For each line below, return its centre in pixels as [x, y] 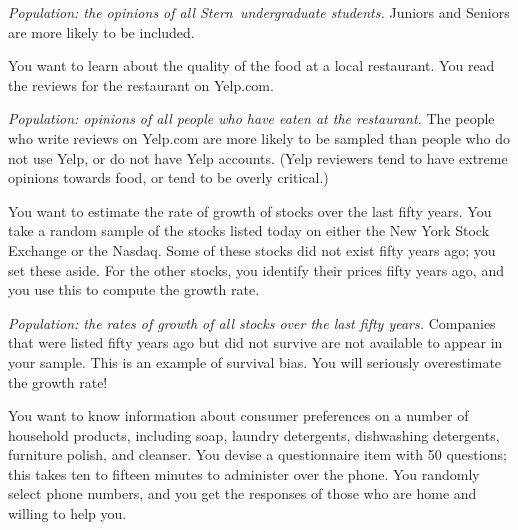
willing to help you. [67, 513]
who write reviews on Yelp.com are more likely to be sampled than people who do [259, 137]
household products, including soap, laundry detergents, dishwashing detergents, [254, 434]
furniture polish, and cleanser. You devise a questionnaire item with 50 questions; [257, 454]
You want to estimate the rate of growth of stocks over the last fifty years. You [250, 210]
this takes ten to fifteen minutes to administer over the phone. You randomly [244, 473]
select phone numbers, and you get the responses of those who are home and [242, 493]
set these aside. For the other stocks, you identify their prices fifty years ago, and [256, 269]
